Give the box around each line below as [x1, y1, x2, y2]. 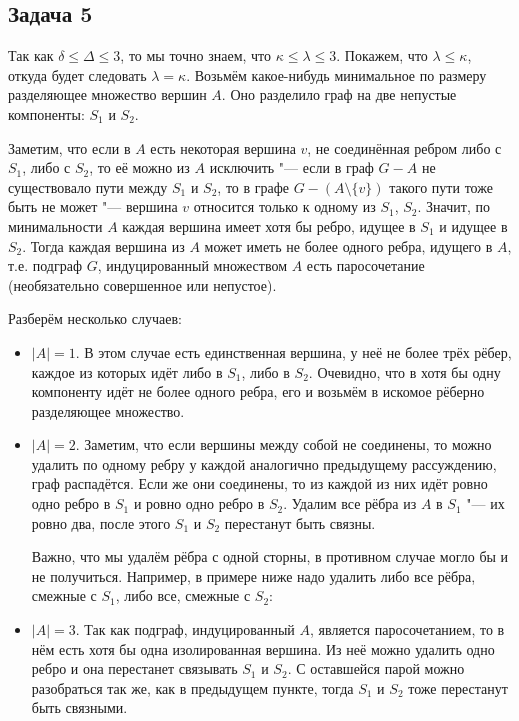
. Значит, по [417, 196, 490, 217]
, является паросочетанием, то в [310, 619, 505, 640]
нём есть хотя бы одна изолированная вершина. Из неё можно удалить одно [31, 638, 495, 659]
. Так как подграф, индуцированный [75, 619, 295, 640]
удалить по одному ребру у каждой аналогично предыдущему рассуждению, [31, 453, 497, 474]
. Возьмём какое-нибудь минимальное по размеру [186, 64, 487, 85]
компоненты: [8, 103, 85, 124]
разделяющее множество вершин [8, 84, 207, 105]
